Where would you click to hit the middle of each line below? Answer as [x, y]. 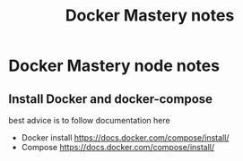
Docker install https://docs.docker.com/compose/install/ [125, 138]
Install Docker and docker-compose [110, 99]
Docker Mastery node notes [114, 66]
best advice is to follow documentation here [90, 120]
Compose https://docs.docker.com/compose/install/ [118, 147]
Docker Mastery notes [150, 16]
